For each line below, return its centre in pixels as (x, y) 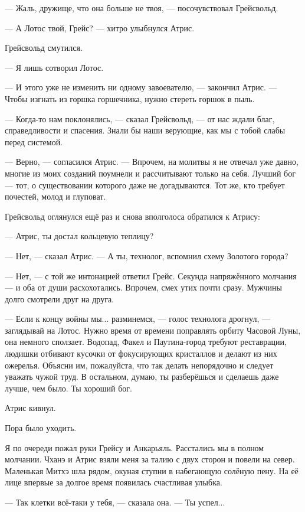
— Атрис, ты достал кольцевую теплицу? (79, 236)
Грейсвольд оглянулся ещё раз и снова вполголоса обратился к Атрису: (132, 216)
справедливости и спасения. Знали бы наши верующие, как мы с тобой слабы (145, 130)
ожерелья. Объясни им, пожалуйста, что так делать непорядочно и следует (139, 365)
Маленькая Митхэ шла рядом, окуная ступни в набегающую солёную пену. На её (152, 470)
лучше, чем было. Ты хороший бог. (68, 388)
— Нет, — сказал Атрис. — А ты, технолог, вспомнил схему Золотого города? (147, 255)
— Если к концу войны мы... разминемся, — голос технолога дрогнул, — (138, 319)
